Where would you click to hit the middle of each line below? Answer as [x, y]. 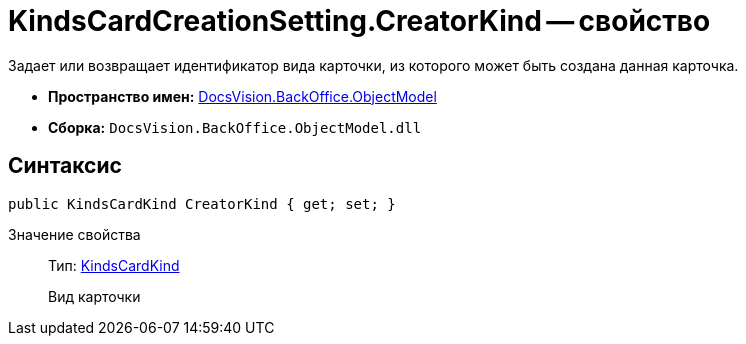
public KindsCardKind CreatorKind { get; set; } [202, 203]
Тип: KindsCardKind [114, 265]
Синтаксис [65, 166]
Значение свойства [74, 234]
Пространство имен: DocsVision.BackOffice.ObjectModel [242, 96]
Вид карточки [94, 296]
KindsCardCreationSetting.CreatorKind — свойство [359, 21]
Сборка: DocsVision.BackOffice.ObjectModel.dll [235, 127]
